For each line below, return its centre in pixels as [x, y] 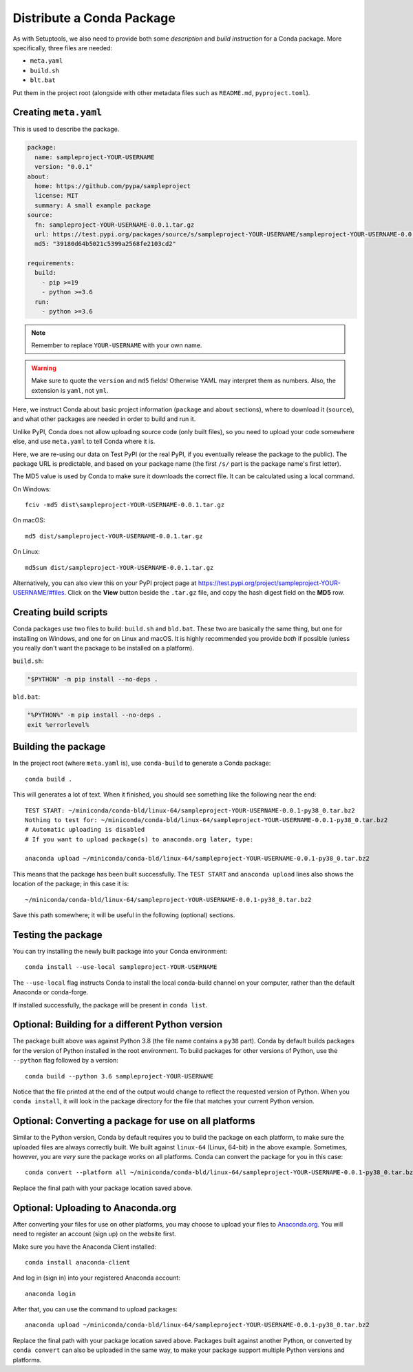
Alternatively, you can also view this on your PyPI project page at [105, 583]
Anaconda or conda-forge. [51, 992]
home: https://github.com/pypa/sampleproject [113, 186]
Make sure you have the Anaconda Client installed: [85, 1247]
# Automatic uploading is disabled [85, 830]
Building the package [59, 747]
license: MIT [56, 196]
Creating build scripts [60, 612]
